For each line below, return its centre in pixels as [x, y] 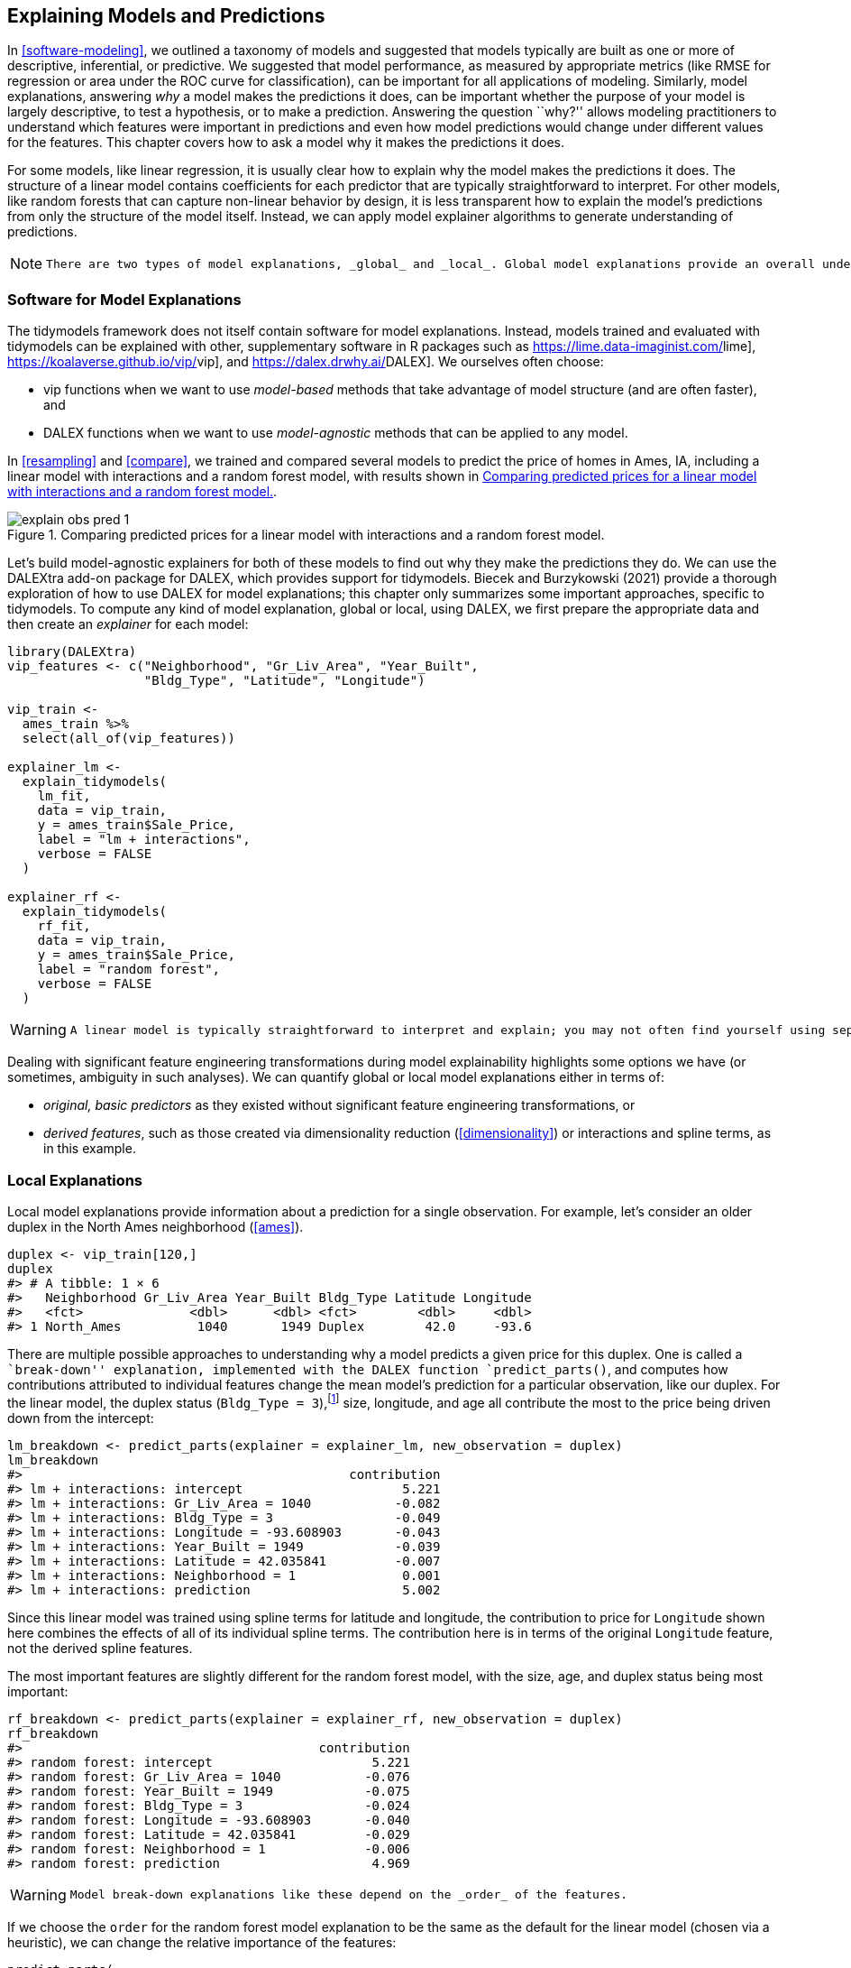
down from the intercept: [81, 1418]
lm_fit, [64, 796]
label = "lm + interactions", [144, 840]
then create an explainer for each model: [128, 624]
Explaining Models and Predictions [166, 16]
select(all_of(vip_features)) [128, 739]
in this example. [90, 1149]
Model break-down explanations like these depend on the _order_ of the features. [349, 1895]
